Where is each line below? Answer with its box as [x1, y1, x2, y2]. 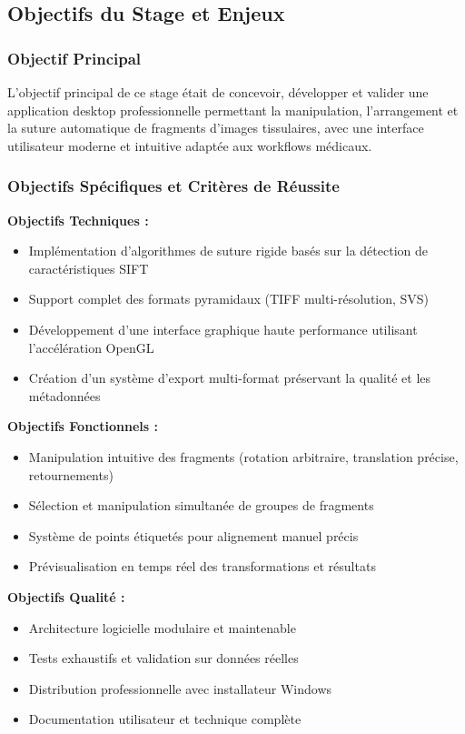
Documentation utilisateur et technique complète [28, 709, 302, 729]
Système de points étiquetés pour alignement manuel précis [28, 526, 359, 545]
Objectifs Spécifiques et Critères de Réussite [7, 175, 340, 197]
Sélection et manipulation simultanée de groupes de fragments [28, 496, 374, 515]
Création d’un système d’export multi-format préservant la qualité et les [28, 368, 431, 387]
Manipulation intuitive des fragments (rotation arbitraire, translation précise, [28, 447, 459, 466]
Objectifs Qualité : [7, 587, 125, 606]
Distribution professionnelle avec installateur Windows [28, 679, 332, 698]
